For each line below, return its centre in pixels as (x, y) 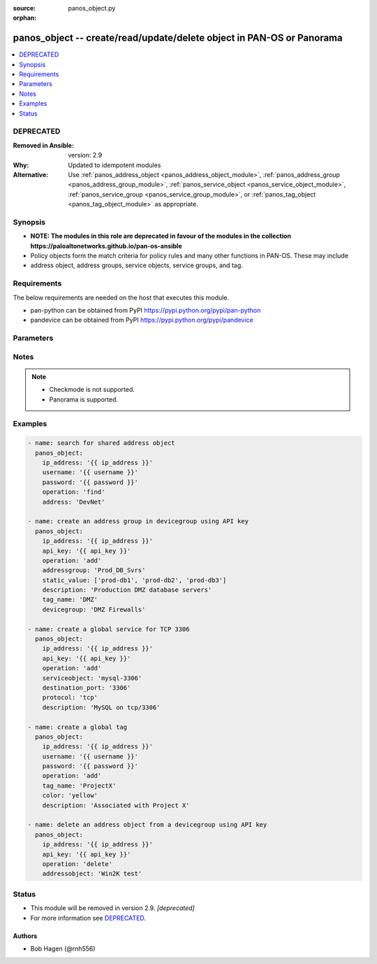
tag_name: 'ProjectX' (79, 786)
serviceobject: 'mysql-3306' (92, 678)
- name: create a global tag (77, 727)
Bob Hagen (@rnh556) (63, 949)
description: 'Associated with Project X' (116, 805)
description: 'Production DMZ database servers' (127, 590)
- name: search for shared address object (101, 443)
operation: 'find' (74, 492)
